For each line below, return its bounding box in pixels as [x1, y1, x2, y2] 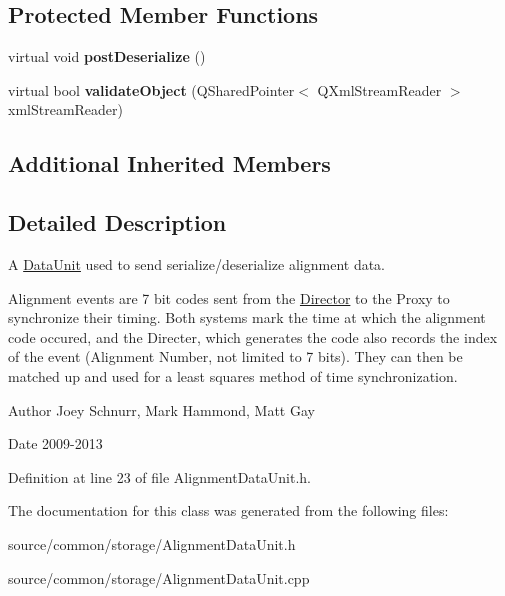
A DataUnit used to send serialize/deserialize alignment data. [8, 253, 386, 274]
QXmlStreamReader [317, 79, 442, 100]
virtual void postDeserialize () [8, 46, 206, 67]
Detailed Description [8, 207, 227, 238]
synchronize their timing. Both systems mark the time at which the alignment [8, 307, 486, 328]
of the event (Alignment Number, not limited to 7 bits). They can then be [8, 346, 463, 367]
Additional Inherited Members [8, 148, 331, 179]
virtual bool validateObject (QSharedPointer [8, 79, 295, 100]
